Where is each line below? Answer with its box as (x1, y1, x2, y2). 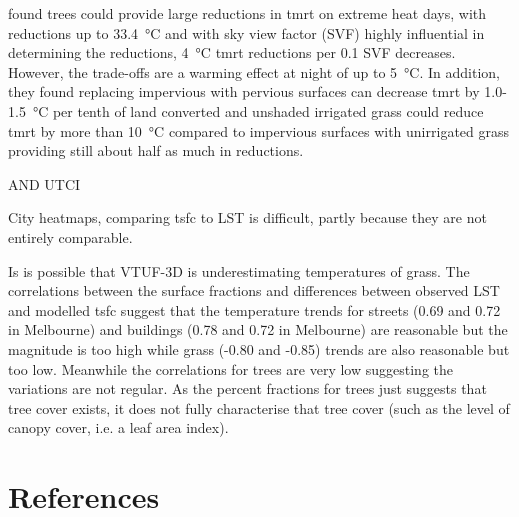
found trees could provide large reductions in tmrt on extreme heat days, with (8, 3, 487, 23)
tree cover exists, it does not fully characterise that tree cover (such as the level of (8, 397, 510, 418)
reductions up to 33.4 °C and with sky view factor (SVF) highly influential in (8, 22, 485, 43)
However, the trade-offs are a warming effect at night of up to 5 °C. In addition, (8, 61, 500, 82)
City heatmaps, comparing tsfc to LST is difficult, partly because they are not (8, 207, 487, 228)
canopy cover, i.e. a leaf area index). (8, 417, 229, 438)
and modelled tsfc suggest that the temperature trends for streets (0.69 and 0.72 (8, 299, 501, 320)
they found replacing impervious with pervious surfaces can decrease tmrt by (8, 81, 480, 102)
